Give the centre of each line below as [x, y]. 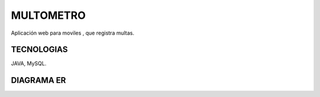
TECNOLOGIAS [39, 50]
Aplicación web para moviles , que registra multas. [73, 33]
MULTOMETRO [48, 15]
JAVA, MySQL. [29, 63]
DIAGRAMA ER [39, 80]
